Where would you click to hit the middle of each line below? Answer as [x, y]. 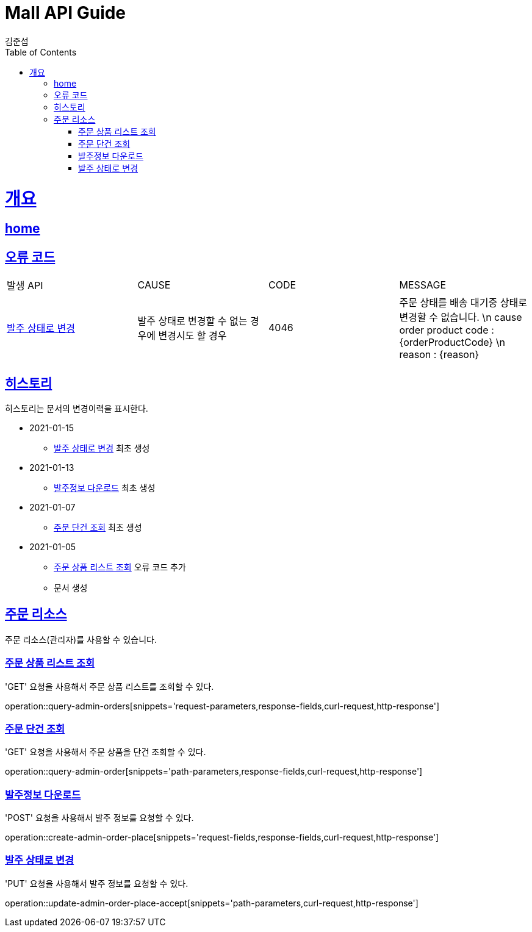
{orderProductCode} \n [452, 342]
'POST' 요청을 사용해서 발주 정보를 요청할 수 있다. [99, 818]
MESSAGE [423, 285]
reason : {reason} [439, 355]
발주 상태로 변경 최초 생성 [102, 448]
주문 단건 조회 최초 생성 [98, 527]
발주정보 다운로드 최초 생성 [105, 487]
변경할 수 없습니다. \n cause [461, 317]
